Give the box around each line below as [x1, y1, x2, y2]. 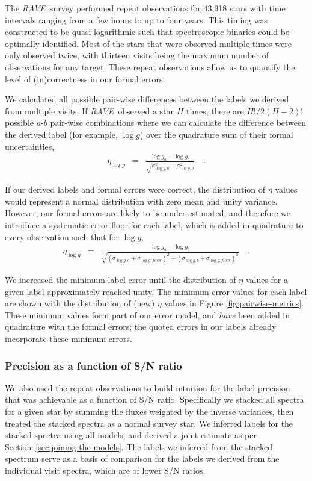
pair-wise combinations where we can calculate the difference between [50, 116, 307, 129]
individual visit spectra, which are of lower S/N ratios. [5, 464, 206, 477]
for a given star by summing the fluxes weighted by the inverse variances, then [5, 405, 294, 418]
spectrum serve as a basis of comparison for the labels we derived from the [5, 452, 280, 465]
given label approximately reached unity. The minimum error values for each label [5, 285, 307, 297]
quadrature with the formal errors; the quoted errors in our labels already [5, 320, 277, 333]
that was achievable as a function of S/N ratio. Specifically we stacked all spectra [5, 393, 304, 406]
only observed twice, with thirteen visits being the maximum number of [5, 49, 269, 61]
